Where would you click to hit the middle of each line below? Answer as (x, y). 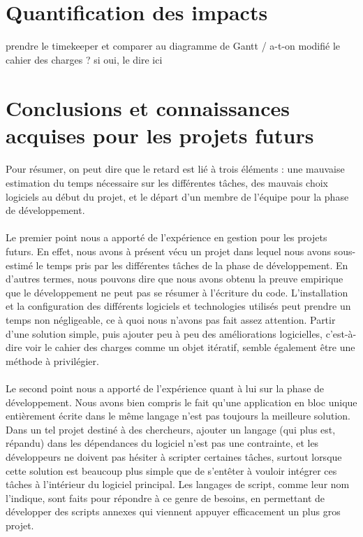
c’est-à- (341, 333)
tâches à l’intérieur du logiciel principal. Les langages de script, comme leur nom (178, 484)
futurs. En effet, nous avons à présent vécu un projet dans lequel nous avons (168, 251)
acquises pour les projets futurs (160, 135)
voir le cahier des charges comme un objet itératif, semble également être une (190, 347)
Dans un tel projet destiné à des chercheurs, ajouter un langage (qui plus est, (171, 429)
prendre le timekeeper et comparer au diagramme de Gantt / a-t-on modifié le (173, 46)
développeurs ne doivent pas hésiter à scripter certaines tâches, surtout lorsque (174, 456)
